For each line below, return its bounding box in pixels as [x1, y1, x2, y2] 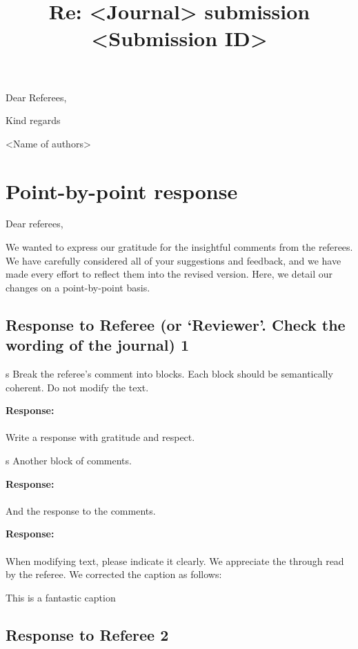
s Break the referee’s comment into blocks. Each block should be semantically [6, 367, 333, 381]
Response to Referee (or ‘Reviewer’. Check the [6, 313, 346, 335]
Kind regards [6, 113, 61, 127]
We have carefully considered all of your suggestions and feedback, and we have [6, 253, 341, 267]
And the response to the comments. [6, 503, 156, 517]
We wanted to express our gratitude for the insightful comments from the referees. [6, 240, 353, 254]
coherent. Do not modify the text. [6, 380, 149, 394]
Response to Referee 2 [6, 624, 169, 645]
